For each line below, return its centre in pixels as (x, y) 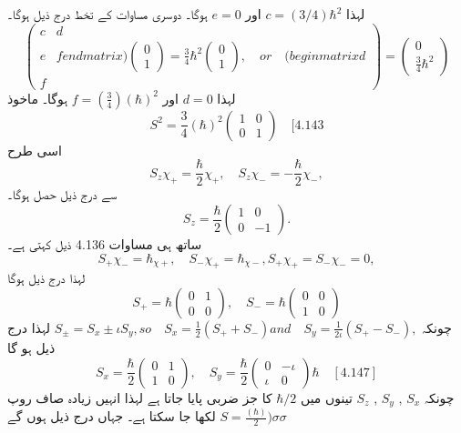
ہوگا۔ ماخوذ (38, 98)
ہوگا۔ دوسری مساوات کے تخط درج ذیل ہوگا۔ (108, 14)
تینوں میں (326, 397)
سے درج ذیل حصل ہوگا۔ (62, 194)
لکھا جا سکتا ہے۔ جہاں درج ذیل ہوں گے (112, 416)
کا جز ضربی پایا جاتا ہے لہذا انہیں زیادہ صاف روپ (140, 397)
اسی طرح (35, 150)
